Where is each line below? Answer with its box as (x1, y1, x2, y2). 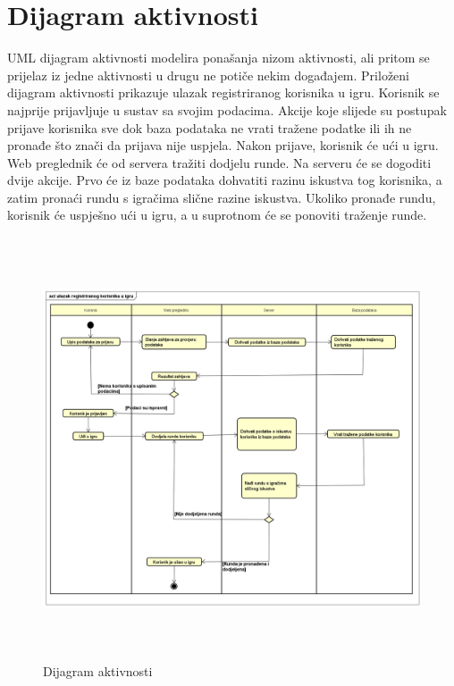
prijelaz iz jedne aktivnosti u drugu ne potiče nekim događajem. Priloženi (7, 65, 409, 84)
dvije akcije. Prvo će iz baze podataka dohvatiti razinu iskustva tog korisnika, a (7, 171, 442, 189)
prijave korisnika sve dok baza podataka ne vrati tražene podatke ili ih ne (7, 118, 412, 137)
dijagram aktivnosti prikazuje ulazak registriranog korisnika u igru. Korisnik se (7, 83, 440, 102)
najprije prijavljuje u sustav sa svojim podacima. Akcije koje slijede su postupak (7, 100, 447, 119)
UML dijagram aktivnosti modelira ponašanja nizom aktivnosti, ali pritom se (7, 48, 430, 67)
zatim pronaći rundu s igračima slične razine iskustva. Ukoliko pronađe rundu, (7, 188, 436, 206)
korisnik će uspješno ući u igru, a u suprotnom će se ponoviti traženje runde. (7, 205, 427, 224)
